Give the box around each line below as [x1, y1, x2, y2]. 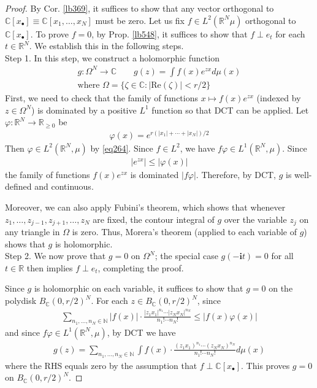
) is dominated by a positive [31, 103, 137, 116]
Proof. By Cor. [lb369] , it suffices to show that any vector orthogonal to [5, 2, 274, 14]
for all [271, 249, 294, 262]
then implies [26, 261, 73, 274]
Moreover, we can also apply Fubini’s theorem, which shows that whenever [5, 201, 286, 214]
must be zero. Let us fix [95, 14, 185, 26]
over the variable [224, 212, 287, 225]
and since [5, 325, 40, 338]
